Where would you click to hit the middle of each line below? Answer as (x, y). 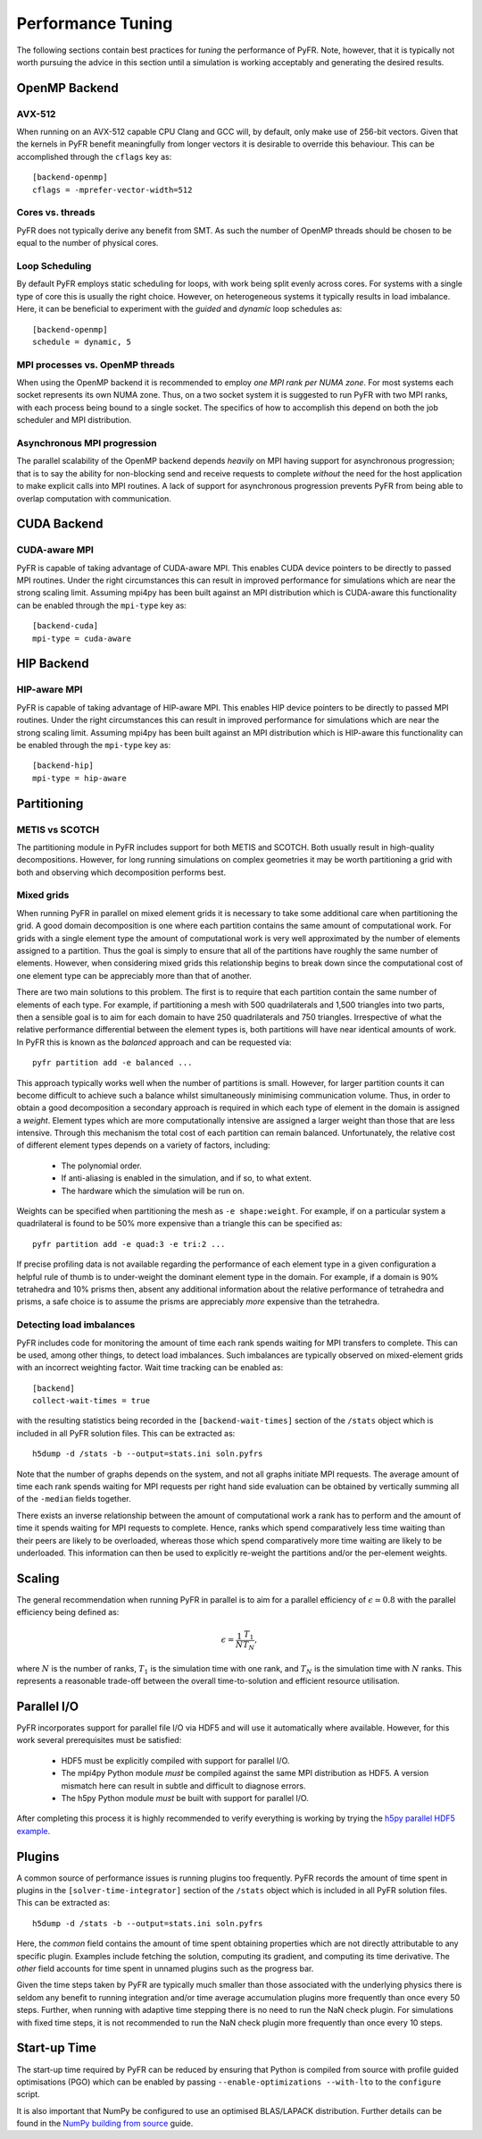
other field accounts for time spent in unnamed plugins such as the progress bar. (165, 1969)
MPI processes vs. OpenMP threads (96, 365)
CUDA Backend (60, 524)
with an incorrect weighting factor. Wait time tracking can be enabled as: (150, 1368)
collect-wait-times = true (91, 1401)
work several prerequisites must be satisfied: (99, 1740)
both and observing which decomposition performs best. (121, 872)
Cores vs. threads (56, 213)
